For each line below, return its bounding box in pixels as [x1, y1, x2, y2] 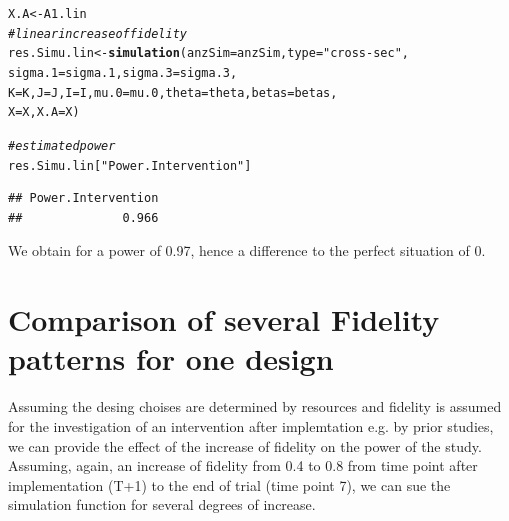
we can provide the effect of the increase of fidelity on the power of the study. [8, 435, 482, 456]
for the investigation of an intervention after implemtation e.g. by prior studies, [8, 415, 494, 436]
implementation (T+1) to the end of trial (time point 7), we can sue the [8, 474, 451, 495]
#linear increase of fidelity [8, 26, 188, 41]
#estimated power [8, 138, 116, 153]
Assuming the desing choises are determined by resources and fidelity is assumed [8, 396, 502, 417]
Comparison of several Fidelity [8, 299, 440, 340]
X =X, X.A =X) [8, 105, 80, 120]
